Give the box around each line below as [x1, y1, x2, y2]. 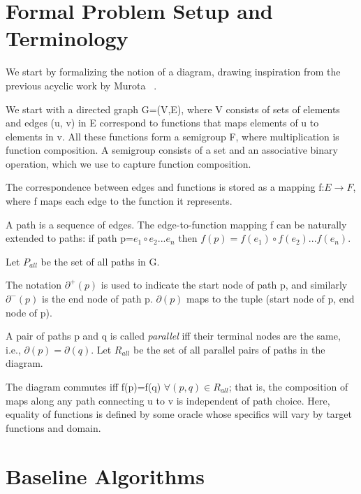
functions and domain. [6, 420, 101, 435]
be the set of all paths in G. [40, 254, 160, 268]
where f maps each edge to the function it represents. [6, 194, 233, 208]
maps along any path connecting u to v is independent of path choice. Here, [6, 393, 330, 407]
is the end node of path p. [42, 291, 153, 306]
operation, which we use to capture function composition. [6, 156, 251, 170]
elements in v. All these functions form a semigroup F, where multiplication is [6, 129, 339, 143]
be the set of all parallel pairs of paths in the [133, 342, 325, 356]
